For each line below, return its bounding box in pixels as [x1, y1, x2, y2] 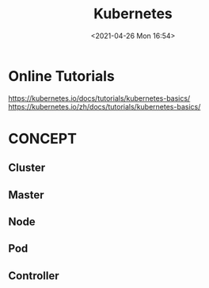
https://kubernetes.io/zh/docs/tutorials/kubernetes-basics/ [8, 102, 201, 111]
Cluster [8, 161, 46, 175]
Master [8, 188, 45, 202]
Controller [8, 269, 59, 282]
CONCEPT [8, 129, 78, 148]
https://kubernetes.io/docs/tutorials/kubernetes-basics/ [8, 93, 191, 103]
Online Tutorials [8, 67, 115, 85]
